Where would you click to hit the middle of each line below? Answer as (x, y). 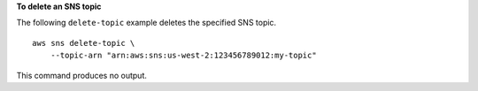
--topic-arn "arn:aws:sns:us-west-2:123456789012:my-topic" (184, 56)
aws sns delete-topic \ (84, 43)
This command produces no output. (82, 75)
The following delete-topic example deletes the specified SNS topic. (146, 23)
